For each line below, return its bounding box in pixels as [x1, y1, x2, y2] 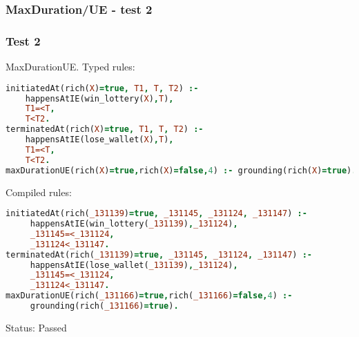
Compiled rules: [6, 184, 72, 199]
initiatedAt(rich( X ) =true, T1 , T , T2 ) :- [6, 83, 199, 93]
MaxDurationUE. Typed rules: [6, 59, 135, 74]
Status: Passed [6, 320, 67, 334]
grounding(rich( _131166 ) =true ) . [30, 301, 179, 311]
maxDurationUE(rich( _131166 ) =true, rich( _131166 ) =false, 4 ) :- [6, 291, 293, 301]
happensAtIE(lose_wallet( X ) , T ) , [25, 135, 174, 145]
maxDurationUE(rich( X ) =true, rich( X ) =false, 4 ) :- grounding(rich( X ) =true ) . [6, 165, 357, 175]
